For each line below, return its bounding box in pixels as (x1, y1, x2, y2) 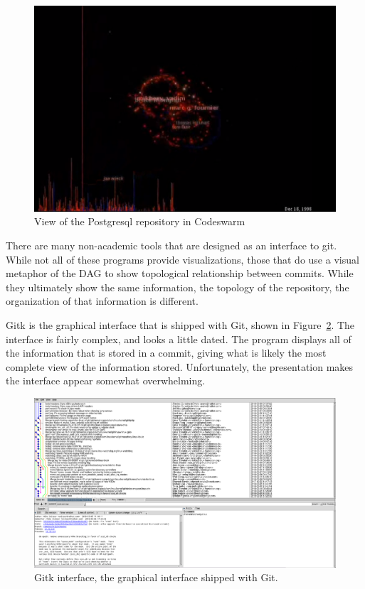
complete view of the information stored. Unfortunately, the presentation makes (6, 359, 354, 374)
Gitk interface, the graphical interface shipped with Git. (34, 570, 278, 585)
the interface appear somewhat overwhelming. (6, 373, 206, 388)
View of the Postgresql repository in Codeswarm (34, 214, 245, 229)
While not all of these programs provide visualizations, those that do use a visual (6, 252, 359, 266)
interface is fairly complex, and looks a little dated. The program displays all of (6, 331, 351, 346)
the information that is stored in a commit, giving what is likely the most (6, 345, 327, 360)
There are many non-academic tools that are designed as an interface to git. (6, 238, 337, 253)
